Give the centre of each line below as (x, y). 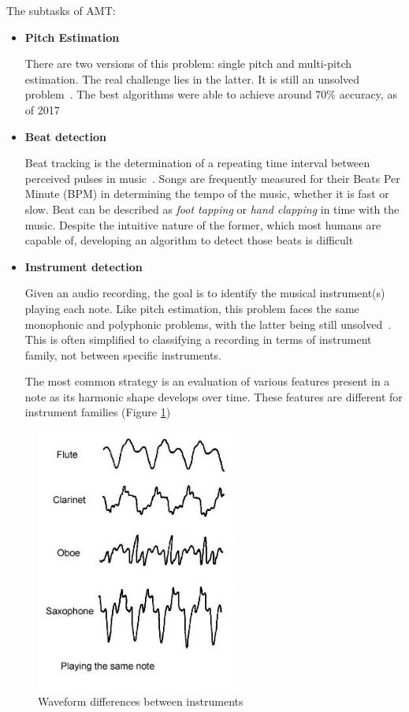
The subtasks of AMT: (61, 10)
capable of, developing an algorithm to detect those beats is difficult (189, 240)
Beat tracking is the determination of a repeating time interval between (197, 163)
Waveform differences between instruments (141, 701)
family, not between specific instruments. (123, 354)
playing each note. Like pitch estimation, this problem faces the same (192, 308)
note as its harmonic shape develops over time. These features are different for (214, 396)
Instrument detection (84, 266)
